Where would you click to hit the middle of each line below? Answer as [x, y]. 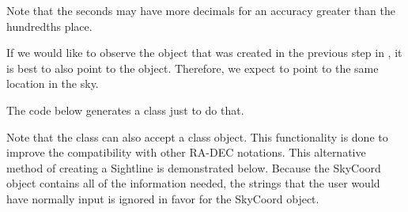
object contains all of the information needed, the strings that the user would [193, 183]
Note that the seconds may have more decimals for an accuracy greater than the [201, 10]
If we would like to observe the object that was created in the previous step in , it [204, 53]
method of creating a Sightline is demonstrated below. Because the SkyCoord [194, 167]
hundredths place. [49, 26]
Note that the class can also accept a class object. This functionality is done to [197, 136]
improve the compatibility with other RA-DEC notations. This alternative [186, 152]
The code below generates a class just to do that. [125, 110]
